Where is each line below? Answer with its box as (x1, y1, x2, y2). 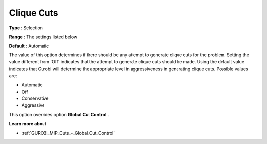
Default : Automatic (9, 43, 49, 49)
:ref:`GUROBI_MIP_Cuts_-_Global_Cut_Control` (21, 130, 115, 136)
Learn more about (9, 121, 47, 127)
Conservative (21, 96, 49, 101)
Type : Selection (9, 25, 43, 31)
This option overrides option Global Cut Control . (9, 111, 109, 117)
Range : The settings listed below (9, 34, 78, 40)
